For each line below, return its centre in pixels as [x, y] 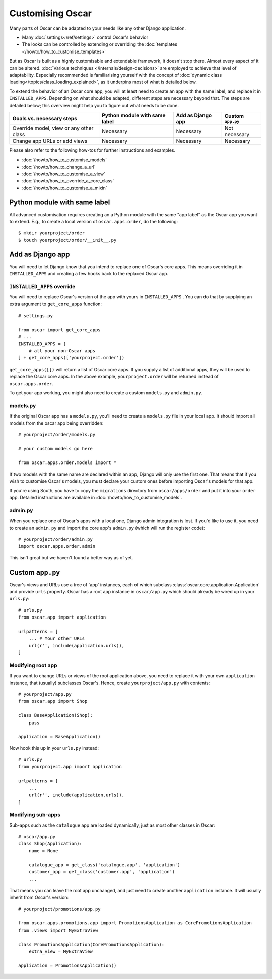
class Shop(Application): [50, 844]
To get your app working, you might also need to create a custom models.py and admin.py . [106, 393]
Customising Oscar [50, 13]
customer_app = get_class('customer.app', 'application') [102, 872]
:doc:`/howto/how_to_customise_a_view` [64, 174]
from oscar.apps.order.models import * [67, 463]
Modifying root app [33, 665]
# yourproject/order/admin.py [56, 539]
